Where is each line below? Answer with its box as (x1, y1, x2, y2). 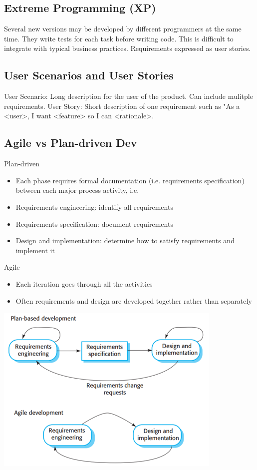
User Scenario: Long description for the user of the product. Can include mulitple (4, 91, 253, 101)
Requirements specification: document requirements (15, 218, 173, 229)
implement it (15, 245, 55, 255)
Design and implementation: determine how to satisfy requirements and (15, 235, 235, 246)
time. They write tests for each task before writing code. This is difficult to (4, 33, 234, 43)
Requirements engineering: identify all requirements (15, 201, 173, 212)
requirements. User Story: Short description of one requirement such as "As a (4, 100, 240, 111)
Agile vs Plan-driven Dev (4, 135, 137, 150)
